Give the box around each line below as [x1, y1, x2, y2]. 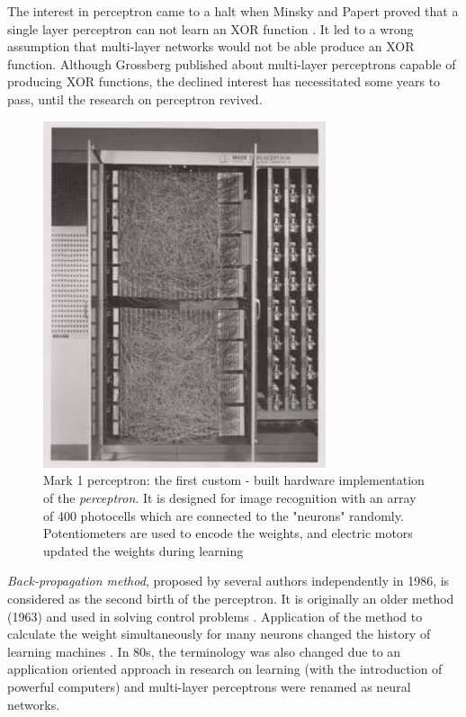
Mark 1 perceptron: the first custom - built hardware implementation [43, 471, 425, 489]
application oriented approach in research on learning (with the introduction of [7, 659, 443, 678]
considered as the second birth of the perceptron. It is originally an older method [7, 588, 454, 607]
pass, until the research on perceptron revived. [7, 89, 263, 108]
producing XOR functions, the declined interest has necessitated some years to [7, 72, 441, 91]
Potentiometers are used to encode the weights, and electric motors [43, 524, 413, 542]
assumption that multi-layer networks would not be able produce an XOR [7, 37, 415, 56]
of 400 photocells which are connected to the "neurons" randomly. [43, 506, 404, 524]
